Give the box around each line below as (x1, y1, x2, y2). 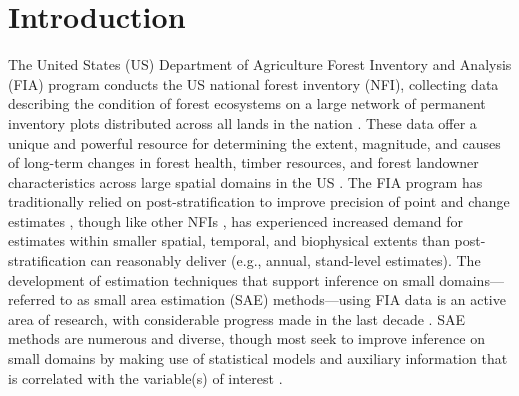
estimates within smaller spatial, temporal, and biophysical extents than (8, 230, 450, 251)
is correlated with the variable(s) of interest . (8, 367, 283, 388)
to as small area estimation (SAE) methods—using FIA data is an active (59, 289, 506, 310)
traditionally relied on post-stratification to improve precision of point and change (8, 191, 510, 212)
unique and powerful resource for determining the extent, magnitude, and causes (8, 132, 501, 153)
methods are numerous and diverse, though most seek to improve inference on (8, 328, 485, 349)
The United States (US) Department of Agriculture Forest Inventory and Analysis (8, 54, 512, 75)
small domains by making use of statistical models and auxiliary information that (8, 348, 508, 369)
